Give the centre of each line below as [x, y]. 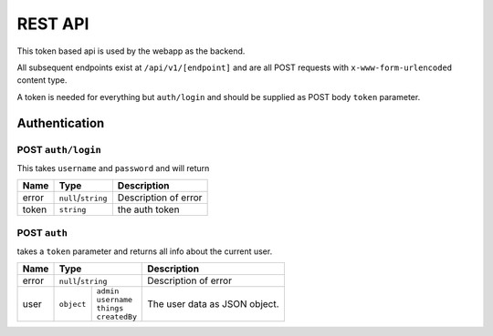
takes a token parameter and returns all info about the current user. [145, 251]
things [110, 308]
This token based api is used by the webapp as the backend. [131, 51]
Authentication [61, 123]
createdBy [116, 317]
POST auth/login [59, 149]
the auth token [148, 209]
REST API [53, 24]
